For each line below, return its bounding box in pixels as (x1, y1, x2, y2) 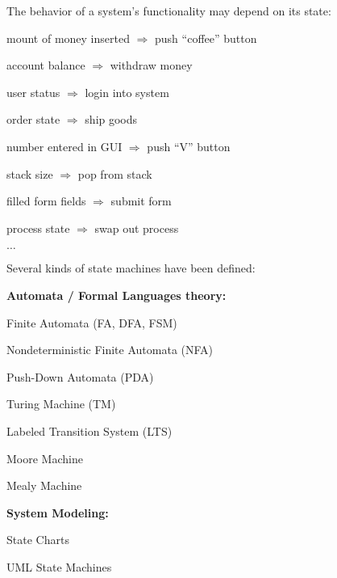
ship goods (85, 111, 138, 128)
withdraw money (110, 57, 193, 74)
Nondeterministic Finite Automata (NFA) (6, 341, 214, 358)
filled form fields (6, 192, 86, 209)
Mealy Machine (6, 477, 82, 494)
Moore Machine (6, 449, 83, 466)
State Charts (6, 531, 69, 548)
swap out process (94, 219, 179, 236)
